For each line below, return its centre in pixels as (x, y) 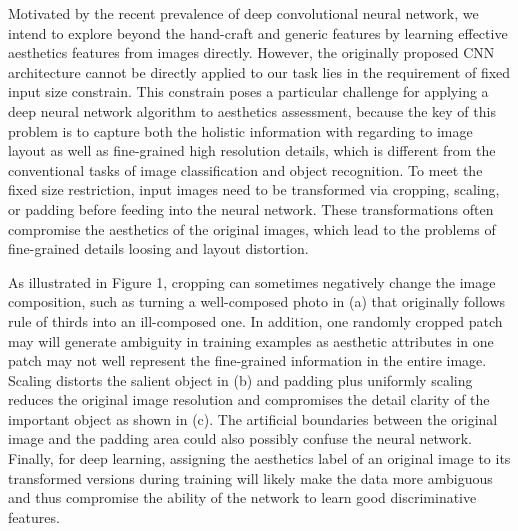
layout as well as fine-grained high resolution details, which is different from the (252, 150)
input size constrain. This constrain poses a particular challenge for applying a (248, 91)
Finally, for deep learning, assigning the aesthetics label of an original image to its (259, 458)
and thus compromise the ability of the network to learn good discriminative (242, 497)
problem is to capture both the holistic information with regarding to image (240, 130)
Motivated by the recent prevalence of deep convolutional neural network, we (243, 13)
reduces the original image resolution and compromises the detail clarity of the (249, 399)
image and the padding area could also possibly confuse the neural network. (240, 438)
